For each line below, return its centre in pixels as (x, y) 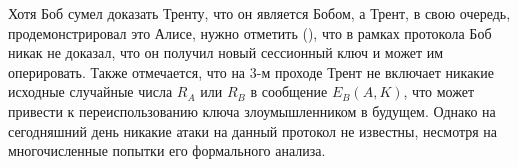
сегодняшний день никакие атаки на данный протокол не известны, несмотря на (253, 130)
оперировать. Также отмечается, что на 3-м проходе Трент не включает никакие (251, 71)
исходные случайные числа (90, 91)
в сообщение (289, 91)
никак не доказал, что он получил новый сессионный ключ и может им (226, 52)
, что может (439, 91)
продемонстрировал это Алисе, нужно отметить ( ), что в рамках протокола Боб (250, 32)
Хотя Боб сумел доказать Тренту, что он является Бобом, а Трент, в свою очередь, (259, 13)
